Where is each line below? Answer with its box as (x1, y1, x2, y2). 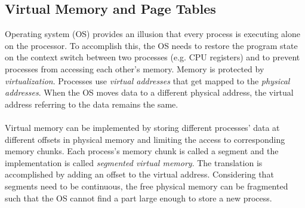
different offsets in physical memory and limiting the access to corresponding (5, 133, 285, 145)
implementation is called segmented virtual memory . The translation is (5, 156, 263, 169)
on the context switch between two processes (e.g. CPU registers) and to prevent (5, 51, 300, 63)
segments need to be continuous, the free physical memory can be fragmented (5, 179, 288, 192)
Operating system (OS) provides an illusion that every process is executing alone (5, 27, 300, 40)
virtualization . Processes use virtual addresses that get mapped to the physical (5, 74, 290, 87)
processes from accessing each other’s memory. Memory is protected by (5, 62, 264, 75)
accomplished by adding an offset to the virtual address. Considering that (5, 168, 274, 181)
